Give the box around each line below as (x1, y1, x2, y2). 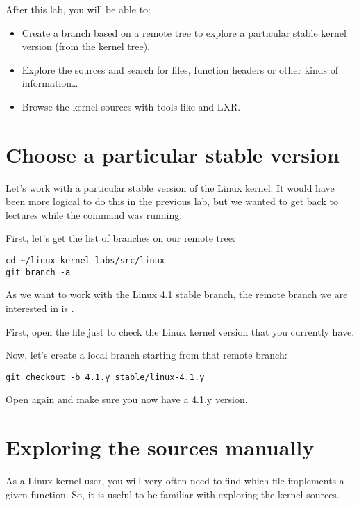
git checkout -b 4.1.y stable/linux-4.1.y (6, 372, 205, 382)
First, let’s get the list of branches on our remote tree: (6, 231, 235, 245)
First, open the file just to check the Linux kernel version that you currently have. (6, 324, 355, 338)
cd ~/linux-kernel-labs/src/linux (6, 256, 165, 266)
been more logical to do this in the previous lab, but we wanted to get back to (6, 194, 338, 209)
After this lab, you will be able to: (6, 2, 151, 16)
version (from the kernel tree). (22, 39, 150, 54)
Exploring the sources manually (6, 433, 315, 462)
